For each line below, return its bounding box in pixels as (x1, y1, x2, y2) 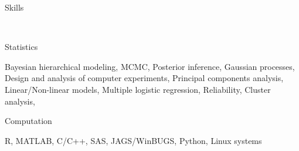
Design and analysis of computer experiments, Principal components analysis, (5, 72, 284, 84)
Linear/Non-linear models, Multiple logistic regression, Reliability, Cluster (5, 83, 271, 95)
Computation (5, 115, 52, 127)
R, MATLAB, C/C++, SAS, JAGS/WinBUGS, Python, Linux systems (5, 134, 262, 146)
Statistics (5, 41, 38, 53)
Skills (5, 1, 24, 13)
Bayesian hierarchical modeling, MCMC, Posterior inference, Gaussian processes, (5, 60, 295, 72)
